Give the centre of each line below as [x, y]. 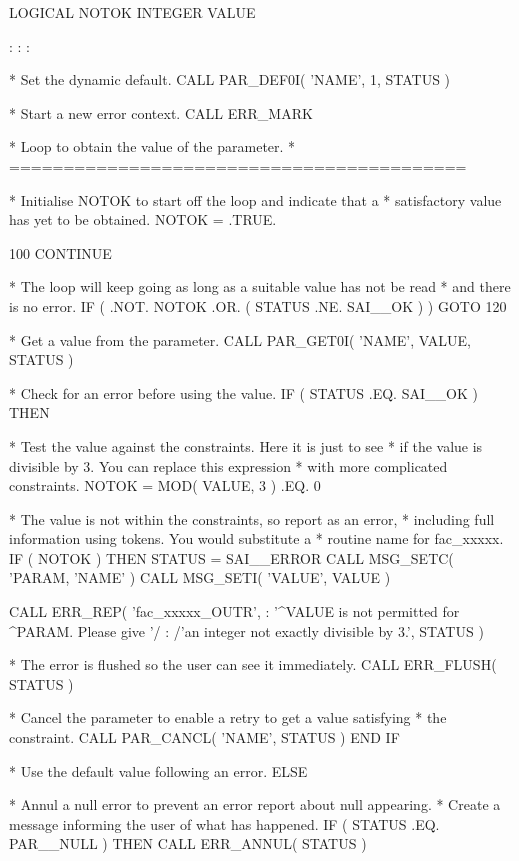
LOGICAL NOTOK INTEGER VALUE [132, 12]
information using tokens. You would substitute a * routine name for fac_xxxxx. [256, 538]
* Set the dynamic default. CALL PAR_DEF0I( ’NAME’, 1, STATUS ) [230, 79]
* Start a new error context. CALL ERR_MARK [161, 112]
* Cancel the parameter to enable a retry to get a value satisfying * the [228, 717]
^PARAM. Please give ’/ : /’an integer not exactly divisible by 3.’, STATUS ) [246, 630]
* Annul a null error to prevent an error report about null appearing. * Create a [255, 804]
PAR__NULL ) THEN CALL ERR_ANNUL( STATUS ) [188, 843]
